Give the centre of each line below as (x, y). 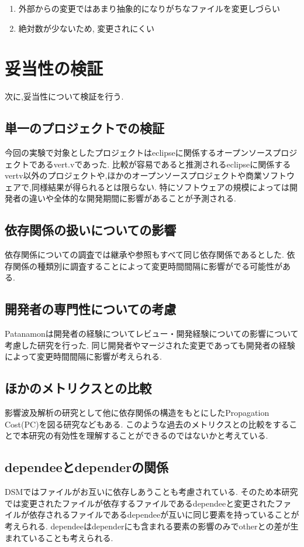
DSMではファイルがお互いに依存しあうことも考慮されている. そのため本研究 (151, 492)
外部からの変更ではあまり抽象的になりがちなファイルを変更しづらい (149, 8)
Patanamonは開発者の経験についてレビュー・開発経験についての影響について (152, 334)
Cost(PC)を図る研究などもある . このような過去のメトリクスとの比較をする (147, 424)
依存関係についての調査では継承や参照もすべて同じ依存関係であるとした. (144, 254)
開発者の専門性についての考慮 (91, 309)
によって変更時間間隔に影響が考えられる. (83, 356)
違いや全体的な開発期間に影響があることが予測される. (132, 198)
